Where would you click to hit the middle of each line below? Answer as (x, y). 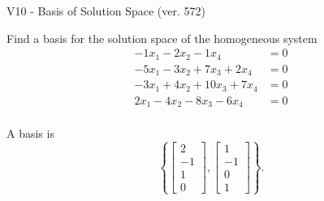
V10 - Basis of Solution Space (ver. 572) (106, 11)
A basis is (30, 133)
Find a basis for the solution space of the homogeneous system (162, 38)
